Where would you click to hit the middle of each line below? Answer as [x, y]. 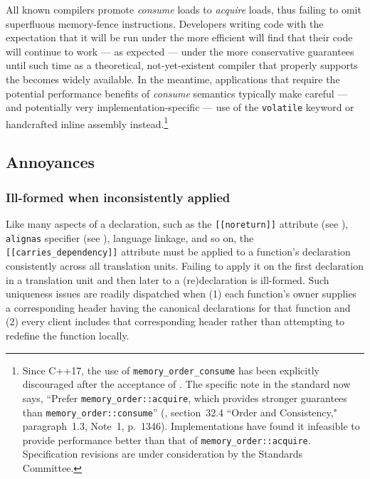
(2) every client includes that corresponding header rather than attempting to [175, 321]
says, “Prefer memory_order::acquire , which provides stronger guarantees [185, 398]
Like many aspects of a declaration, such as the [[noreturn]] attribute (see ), [177, 224]
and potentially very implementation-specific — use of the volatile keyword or [180, 107]
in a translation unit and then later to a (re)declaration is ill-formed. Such [168, 279]
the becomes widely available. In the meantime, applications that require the [173, 79]
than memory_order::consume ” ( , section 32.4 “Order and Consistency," [180, 412]
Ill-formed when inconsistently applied [118, 197]
